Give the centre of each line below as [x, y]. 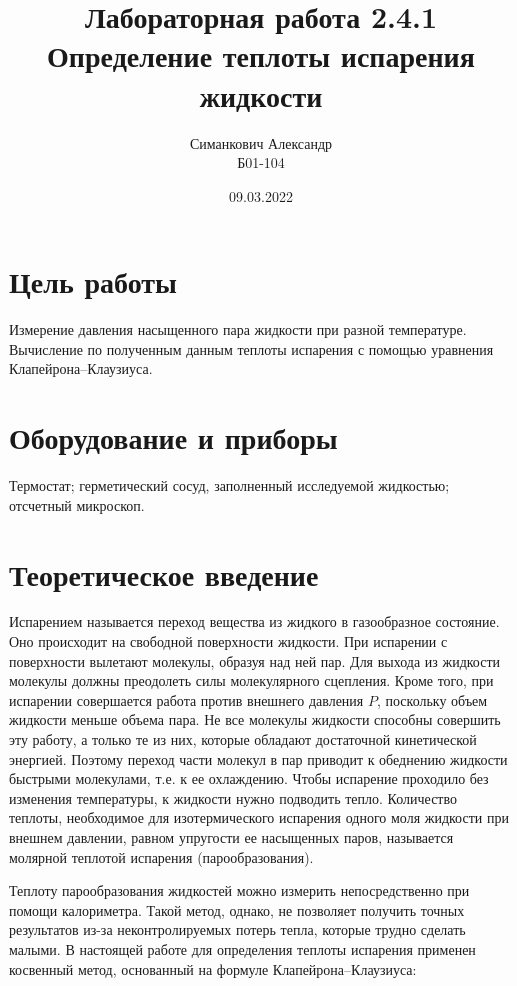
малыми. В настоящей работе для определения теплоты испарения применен [242, 948]
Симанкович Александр [261, 142]
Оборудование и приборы [173, 437]
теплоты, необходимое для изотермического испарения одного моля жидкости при [259, 817]
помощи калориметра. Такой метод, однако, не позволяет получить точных [237, 909]
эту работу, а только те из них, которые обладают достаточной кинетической [243, 739]
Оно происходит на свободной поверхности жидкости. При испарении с [228, 641]
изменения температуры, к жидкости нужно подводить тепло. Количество [233, 797]
